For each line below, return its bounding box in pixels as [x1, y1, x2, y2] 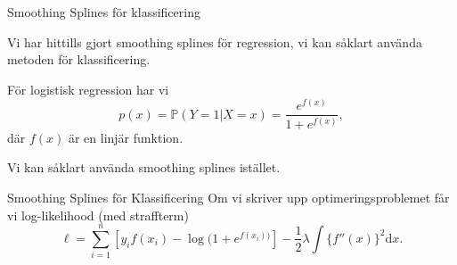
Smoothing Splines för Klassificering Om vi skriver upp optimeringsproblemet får [7, 187, 450, 206]
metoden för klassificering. [7, 50, 151, 69]
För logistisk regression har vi [7, 79, 169, 98]
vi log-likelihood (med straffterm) [7, 205, 189, 224]
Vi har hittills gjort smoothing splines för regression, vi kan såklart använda [7, 32, 422, 51]
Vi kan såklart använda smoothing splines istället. [7, 158, 281, 177]
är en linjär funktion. [68, 128, 184, 146]
